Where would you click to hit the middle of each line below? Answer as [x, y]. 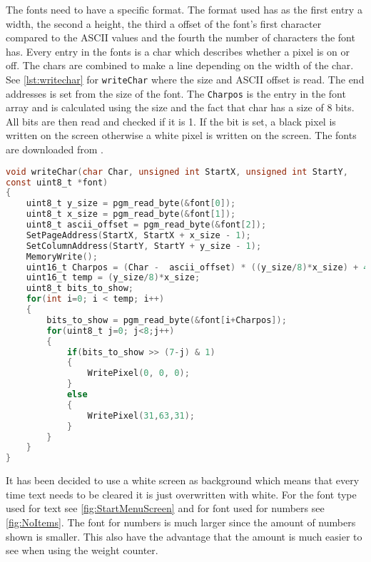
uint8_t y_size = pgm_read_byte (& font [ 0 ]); [131, 204]
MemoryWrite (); [62, 256]
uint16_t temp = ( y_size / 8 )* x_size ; [113, 278]
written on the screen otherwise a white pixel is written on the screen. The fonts [181, 135]
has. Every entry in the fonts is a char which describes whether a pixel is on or [178, 51]
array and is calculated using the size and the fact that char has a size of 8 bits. [180, 107]
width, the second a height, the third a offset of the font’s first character [164, 23]
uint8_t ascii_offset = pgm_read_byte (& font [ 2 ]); [146, 225]
